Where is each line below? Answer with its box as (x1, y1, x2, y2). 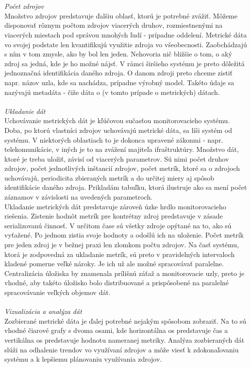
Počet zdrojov (4, 1, 44, 11)
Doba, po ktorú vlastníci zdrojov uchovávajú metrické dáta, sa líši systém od (4, 125, 232, 135)
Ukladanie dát (4, 106, 46, 116)
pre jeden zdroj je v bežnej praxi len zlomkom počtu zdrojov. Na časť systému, (4, 239, 239, 250)
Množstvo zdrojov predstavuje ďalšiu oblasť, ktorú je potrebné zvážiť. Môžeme (4, 10, 237, 20)
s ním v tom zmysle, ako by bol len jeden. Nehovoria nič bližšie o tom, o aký (4, 49, 232, 59)
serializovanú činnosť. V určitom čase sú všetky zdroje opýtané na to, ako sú (4, 220, 232, 230)
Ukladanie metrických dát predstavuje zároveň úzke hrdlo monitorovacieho (4, 201, 226, 211)
